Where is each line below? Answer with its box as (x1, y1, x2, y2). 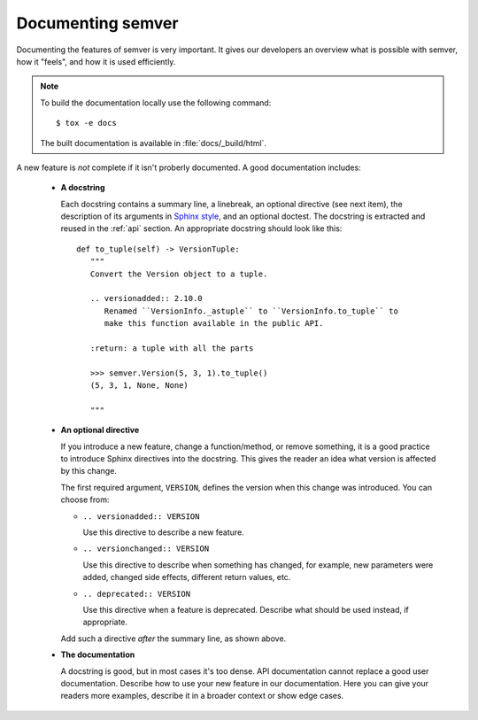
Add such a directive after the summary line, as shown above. (60, 633, 287, 644)
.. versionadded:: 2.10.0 (89, 293, 203, 304)
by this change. (60, 466, 117, 476)
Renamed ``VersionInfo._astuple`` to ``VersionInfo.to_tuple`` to (104, 306, 398, 316)
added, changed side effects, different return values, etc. (82, 572, 291, 583)
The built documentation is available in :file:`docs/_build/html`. (40, 137, 267, 148)
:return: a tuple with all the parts (89, 343, 254, 353)
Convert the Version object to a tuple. (89, 268, 268, 279)
